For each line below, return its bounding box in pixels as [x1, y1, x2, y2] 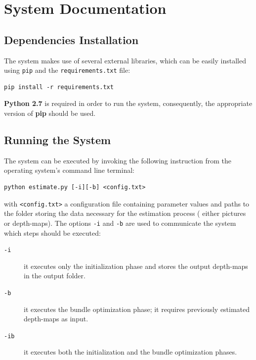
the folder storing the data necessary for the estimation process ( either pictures [4, 208, 246, 218]
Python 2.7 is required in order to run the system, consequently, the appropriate [4, 98, 253, 108]
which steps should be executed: [4, 227, 101, 238]
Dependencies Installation [4, 32, 139, 47]
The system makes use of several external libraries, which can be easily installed [4, 55, 246, 65]
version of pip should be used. [4, 108, 96, 118]
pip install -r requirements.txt [4, 83, 114, 91]
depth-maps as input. [24, 313, 88, 324]
